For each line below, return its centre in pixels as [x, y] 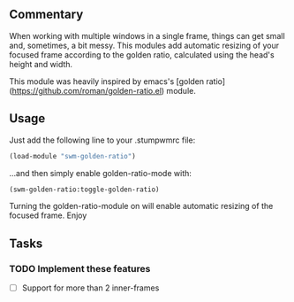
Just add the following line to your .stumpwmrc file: [102, 140]
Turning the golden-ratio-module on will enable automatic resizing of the [141, 206]
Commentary [46, 15]
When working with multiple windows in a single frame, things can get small [147, 35]
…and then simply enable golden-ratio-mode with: [101, 173]
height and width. [41, 64]
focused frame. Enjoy [48, 215]
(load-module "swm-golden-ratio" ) [73, 156]
